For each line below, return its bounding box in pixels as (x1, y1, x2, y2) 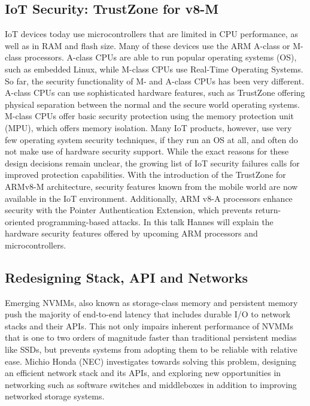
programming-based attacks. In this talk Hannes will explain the (37, 215, 273, 228)
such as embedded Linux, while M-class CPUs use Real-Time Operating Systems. (5, 62, 303, 75)
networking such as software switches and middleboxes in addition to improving (5, 378, 297, 390)
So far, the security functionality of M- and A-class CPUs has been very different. (5, 74, 305, 87)
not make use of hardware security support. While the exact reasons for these (5, 145, 289, 157)
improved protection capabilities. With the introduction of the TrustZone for (5, 168, 286, 181)
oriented (5, 215, 35, 228)
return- (255, 204, 281, 216)
